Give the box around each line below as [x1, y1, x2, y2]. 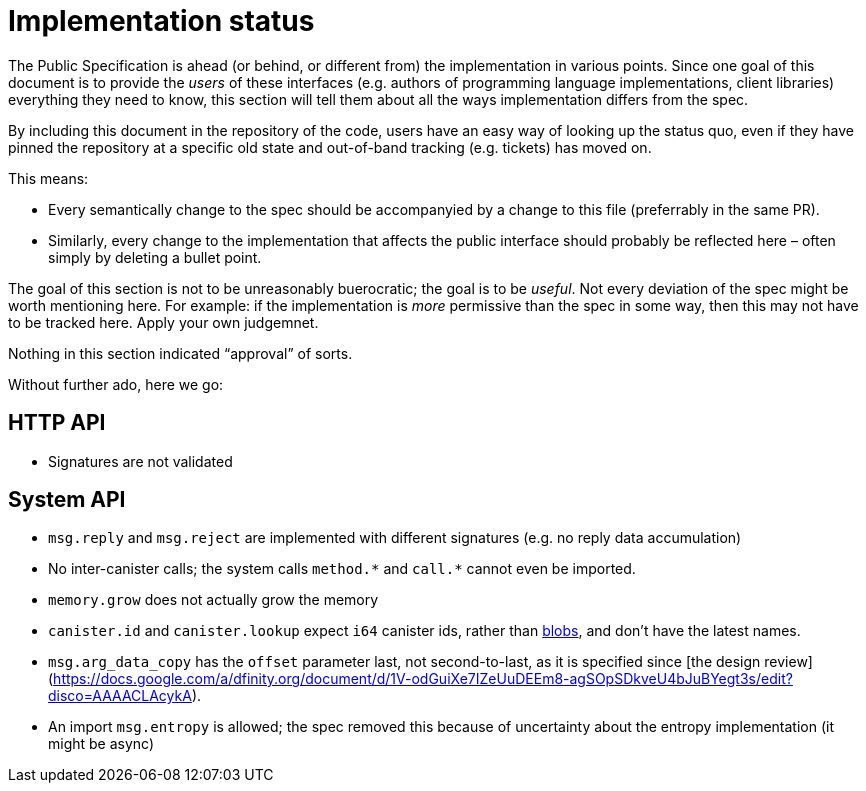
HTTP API [8, 410, 106, 436]
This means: [8, 169, 89, 187]
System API [8, 487, 126, 513]
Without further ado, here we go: [8, 375, 224, 393]
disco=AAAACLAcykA [48, 687, 192, 705]
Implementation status [8, 4, 315, 38]
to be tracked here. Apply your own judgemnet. [8, 313, 319, 331]
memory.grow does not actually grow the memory [48, 591, 379, 609]
